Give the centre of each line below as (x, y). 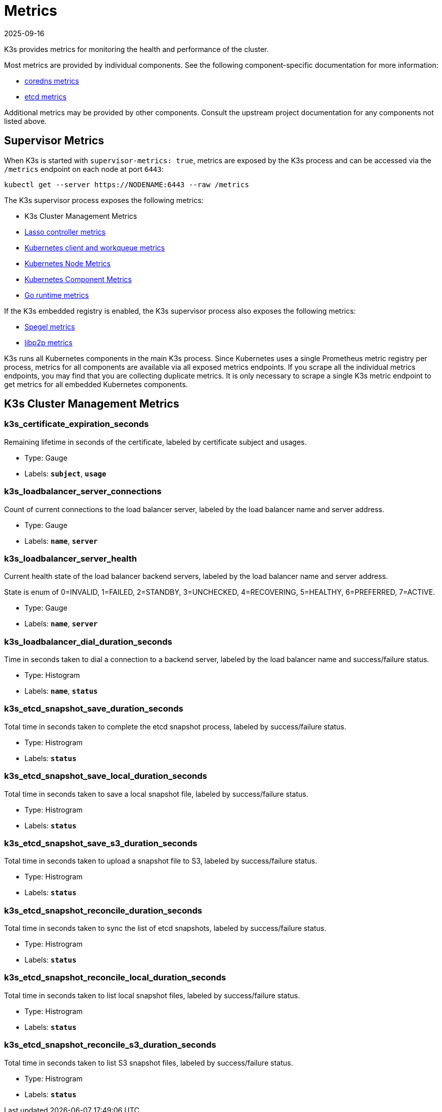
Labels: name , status (61, 691)
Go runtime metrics (57, 295)
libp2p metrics (49, 342)
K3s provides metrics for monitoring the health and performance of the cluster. (137, 49)
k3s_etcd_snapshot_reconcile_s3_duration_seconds (110, 1045)
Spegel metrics (50, 326)
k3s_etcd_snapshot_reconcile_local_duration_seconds (115, 978)
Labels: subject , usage (66, 473)
